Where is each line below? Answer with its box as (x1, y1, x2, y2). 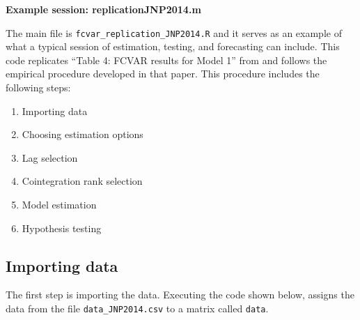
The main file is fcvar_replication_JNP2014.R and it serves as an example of (6, 25, 342, 40)
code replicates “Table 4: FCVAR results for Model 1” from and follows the (6, 52, 327, 67)
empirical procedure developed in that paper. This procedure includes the (6, 66, 320, 81)
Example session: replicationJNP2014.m (6, 2, 201, 16)
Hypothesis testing (22, 220, 102, 235)
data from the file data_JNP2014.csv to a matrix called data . (6, 300, 269, 315)
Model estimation (22, 197, 97, 211)
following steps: (6, 80, 71, 95)
